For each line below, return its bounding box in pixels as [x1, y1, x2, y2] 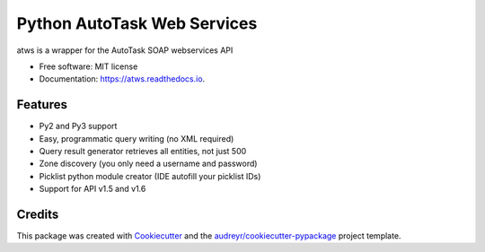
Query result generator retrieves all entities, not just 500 [39, 146, 247, 157]
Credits [16, 207, 59, 222]
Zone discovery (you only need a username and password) [39, 158, 258, 169]
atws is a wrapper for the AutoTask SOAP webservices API [16, 45, 234, 56]
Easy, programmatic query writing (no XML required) [39, 133, 234, 143]
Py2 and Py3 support [39, 121, 118, 132]
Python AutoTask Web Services [16, 13, 258, 33]
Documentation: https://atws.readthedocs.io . [39, 74, 206, 84]
